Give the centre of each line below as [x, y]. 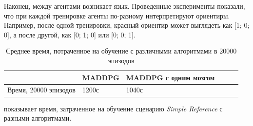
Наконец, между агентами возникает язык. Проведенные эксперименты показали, [125, 6]
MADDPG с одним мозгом [170, 77]
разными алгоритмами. [38, 118]
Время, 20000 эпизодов [41, 90]
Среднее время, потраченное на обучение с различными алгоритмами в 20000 [121, 51]
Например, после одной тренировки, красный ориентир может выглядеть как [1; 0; [127, 25]
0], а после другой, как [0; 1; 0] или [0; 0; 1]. [70, 34]
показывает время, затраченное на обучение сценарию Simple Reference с [113, 108]
